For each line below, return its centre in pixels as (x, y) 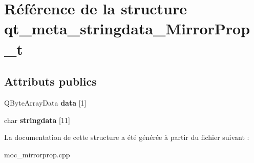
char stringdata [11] (37, 120)
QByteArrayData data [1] (45, 102)
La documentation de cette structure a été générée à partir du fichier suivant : (127, 137)
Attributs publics (50, 81)
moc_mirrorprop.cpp (37, 154)
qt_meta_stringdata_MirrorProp (127, 28)
